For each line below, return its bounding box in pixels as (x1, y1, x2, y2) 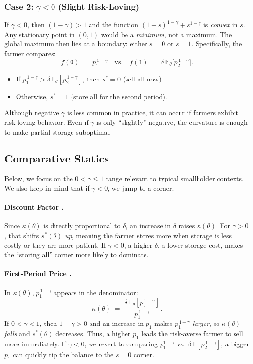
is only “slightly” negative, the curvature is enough (96, 117, 248, 127)
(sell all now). (123, 73, 163, 83)
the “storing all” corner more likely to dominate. (4, 249, 149, 260)
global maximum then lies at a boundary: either (4, 39, 147, 49)
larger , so (192, 318, 220, 328)
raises (178, 221, 195, 231)
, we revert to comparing (84, 339, 158, 349)
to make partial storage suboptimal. (4, 126, 111, 137)
